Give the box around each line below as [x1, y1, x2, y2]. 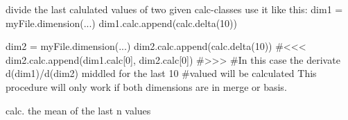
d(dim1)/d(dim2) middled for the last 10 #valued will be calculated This [6, 66, 317, 80]
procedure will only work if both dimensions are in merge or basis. [6, 79, 287, 94]
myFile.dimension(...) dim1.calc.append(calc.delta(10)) [6, 15, 237, 30]
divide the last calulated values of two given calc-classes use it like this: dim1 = [6, 2, 343, 16]
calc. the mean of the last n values [6, 103, 151, 117]
